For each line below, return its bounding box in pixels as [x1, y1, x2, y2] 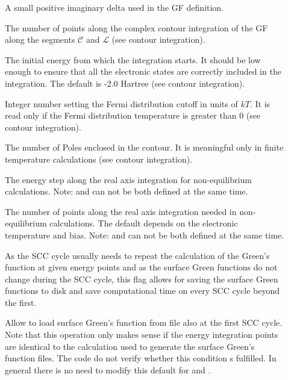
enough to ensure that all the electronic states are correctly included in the [5, 65, 281, 78]
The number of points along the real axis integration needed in [5, 205, 237, 217]
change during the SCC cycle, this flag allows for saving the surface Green [5, 272, 278, 285]
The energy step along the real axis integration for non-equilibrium [5, 173, 252, 185]
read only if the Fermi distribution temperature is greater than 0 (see [5, 109, 261, 122]
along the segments [5, 33, 75, 46]
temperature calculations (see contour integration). [5, 152, 193, 165]
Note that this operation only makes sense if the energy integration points [5, 328, 278, 341]
